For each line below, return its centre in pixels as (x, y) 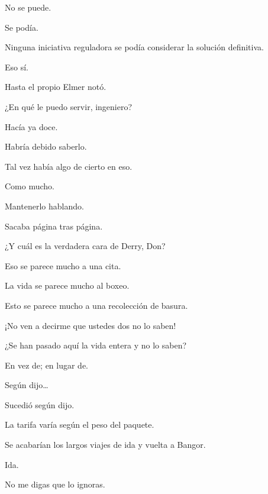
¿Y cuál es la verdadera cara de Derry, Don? (85, 246)
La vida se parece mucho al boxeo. (67, 285)
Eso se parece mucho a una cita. (63, 265)
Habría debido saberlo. (46, 146)
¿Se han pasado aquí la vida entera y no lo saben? (96, 345)
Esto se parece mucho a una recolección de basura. (96, 305)
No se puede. (28, 7)
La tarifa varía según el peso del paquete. (80, 424)
